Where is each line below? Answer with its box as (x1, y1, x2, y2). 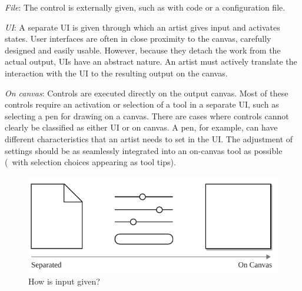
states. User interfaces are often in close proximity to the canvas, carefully (5, 32, 271, 45)
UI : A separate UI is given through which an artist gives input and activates (5, 21, 280, 33)
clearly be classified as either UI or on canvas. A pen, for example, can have (5, 121, 278, 133)
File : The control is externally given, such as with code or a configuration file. (5, 1, 286, 13)
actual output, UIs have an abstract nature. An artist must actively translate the (5, 55, 297, 68)
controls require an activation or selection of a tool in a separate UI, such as (5, 98, 279, 111)
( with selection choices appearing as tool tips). (5, 156, 176, 168)
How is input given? (28, 275, 100, 287)
